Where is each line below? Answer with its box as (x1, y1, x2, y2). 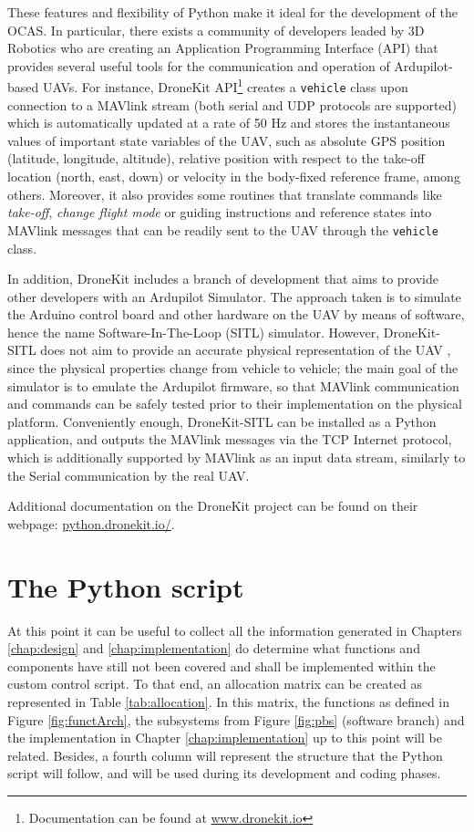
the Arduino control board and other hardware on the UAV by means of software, (7, 305, 465, 324)
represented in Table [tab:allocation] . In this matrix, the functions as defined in (7, 692, 450, 711)
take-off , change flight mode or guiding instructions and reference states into (7, 203, 432, 222)
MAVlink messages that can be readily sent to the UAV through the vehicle (7, 220, 438, 239)
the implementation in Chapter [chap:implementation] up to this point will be (7, 728, 442, 747)
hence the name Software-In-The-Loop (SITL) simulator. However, (7, 322, 380, 341)
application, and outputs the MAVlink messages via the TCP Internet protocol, (7, 430, 452, 449)
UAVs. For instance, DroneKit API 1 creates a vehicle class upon (42, 75, 408, 97)
